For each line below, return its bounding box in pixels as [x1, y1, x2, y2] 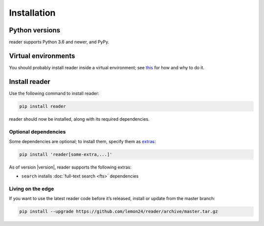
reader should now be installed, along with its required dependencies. [9, 116, 150, 122]
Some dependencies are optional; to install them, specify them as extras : [9, 138, 156, 144]
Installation [9, 7, 56, 18]
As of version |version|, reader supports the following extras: [9, 164, 132, 170]
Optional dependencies [9, 128, 66, 135]
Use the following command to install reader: [9, 90, 100, 96]
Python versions [9, 26, 61, 34]
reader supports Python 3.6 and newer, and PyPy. [9, 39, 110, 45]
